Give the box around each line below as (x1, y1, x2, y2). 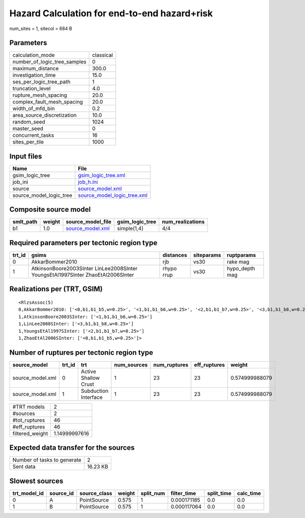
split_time (207, 490, 232, 497)
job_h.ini (78, 178, 98, 185)
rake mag (227, 258, 250, 265)
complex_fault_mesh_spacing (12, 98, 83, 105)
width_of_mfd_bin (12, 105, 55, 112)
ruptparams (227, 252, 256, 258)
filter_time (170, 490, 196, 497)
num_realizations (162, 218, 205, 225)
